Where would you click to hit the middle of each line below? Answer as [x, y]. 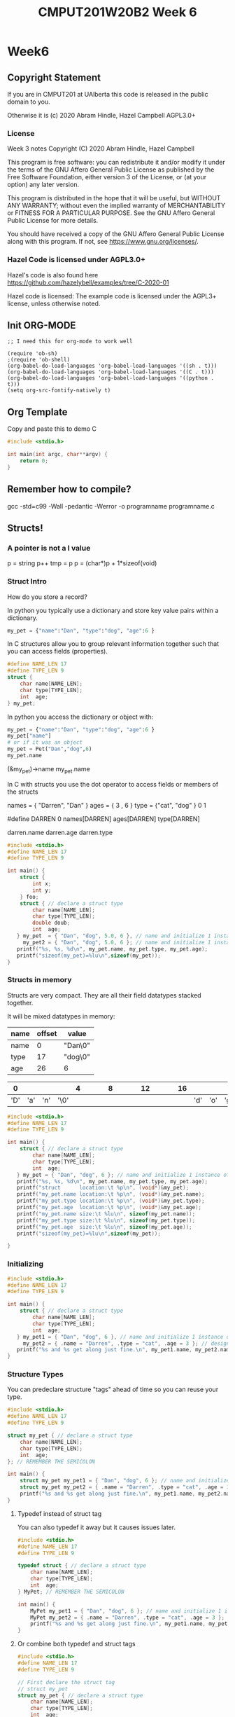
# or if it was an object [45, 743]
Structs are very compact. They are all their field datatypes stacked [104, 995]
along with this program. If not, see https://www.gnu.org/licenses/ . [103, 242]
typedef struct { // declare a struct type [82, 1566]
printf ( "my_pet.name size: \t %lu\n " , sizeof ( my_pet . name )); [106, 1214]
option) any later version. [43, 185]
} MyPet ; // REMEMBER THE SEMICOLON [71, 1592]
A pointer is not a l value [49, 548]
